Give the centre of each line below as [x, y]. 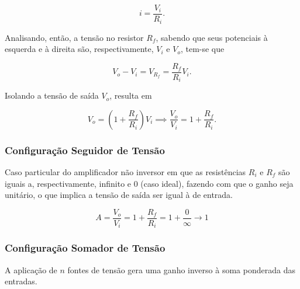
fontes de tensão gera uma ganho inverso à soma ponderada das [181, 269]
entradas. [21, 281]
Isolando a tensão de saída [52, 95]
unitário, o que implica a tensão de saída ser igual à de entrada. [119, 195]
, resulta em [131, 95]
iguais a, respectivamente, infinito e [68, 183]
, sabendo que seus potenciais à [212, 37]
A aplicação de [31, 269]
